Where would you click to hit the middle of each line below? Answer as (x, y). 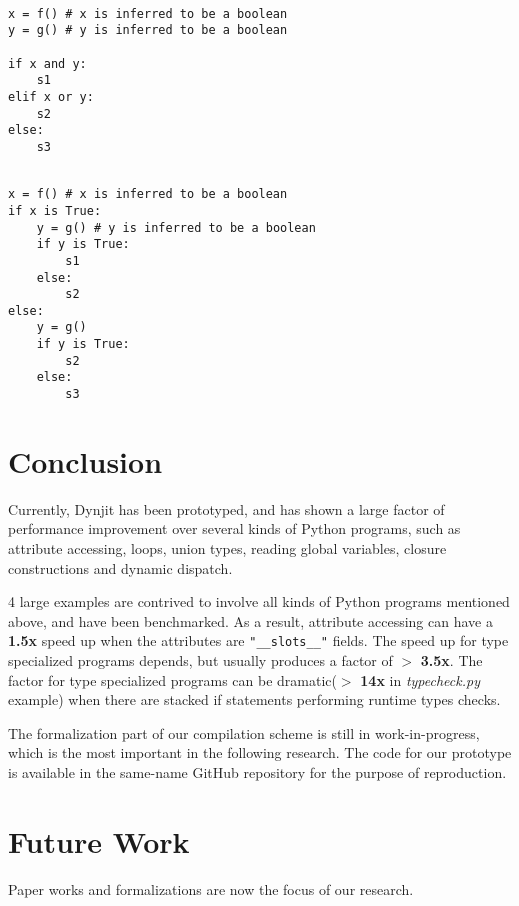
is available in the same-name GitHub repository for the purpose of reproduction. (257, 772)
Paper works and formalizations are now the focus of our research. (211, 888)
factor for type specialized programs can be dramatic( (172, 679)
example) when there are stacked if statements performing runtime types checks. (254, 699)
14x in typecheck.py (420, 679)
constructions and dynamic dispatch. (120, 567)
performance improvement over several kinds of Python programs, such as (234, 528)
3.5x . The (451, 660)
